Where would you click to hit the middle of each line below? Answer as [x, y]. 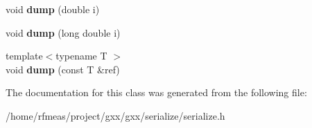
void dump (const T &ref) [63, 69]
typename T [81, 56]
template [24, 56]
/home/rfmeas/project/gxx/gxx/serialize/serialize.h [115, 115]
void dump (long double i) [63, 32]
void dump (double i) [53, 9]
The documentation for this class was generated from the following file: [156, 92]
